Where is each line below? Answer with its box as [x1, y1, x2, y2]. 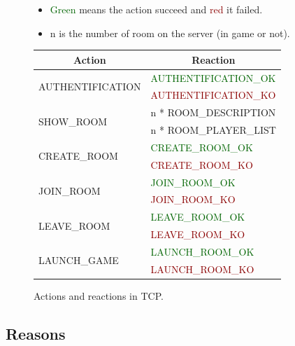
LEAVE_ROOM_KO [150, 227, 245, 242]
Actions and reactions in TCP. [34, 288, 164, 303]
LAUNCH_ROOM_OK [150, 244, 254, 258]
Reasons [6, 322, 66, 344]
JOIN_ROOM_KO [150, 192, 236, 207]
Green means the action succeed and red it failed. [50, 2, 263, 16]
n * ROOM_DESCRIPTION [150, 105, 276, 120]
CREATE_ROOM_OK [150, 139, 253, 154]
